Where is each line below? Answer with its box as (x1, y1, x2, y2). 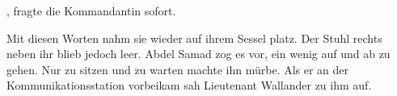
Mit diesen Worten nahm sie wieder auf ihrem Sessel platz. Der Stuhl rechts (6, 29, 382, 46)
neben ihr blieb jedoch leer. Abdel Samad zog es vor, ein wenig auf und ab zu (6, 45, 391, 62)
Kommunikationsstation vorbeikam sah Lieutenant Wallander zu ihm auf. (6, 77, 372, 94)
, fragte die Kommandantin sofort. (6, 2, 176, 19)
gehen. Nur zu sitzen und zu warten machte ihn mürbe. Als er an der (6, 61, 349, 77)
